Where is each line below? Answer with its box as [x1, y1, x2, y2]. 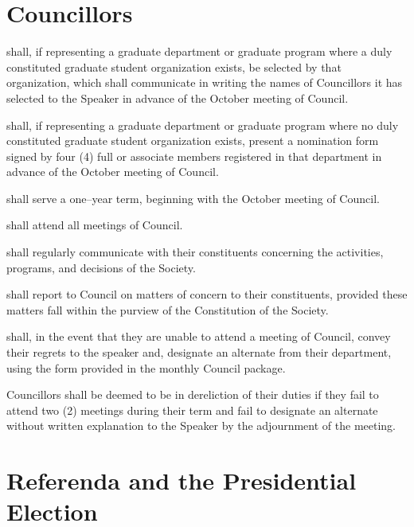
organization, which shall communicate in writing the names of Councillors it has [6, 74, 403, 91]
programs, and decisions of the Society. [6, 259, 196, 275]
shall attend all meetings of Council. [6, 217, 183, 233]
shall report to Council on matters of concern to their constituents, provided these [6, 286, 408, 303]
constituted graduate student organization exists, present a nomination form [6, 132, 379, 149]
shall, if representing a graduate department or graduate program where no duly [6, 116, 399, 133]
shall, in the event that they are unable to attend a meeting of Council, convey [6, 328, 391, 345]
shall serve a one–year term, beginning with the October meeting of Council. [6, 189, 380, 206]
